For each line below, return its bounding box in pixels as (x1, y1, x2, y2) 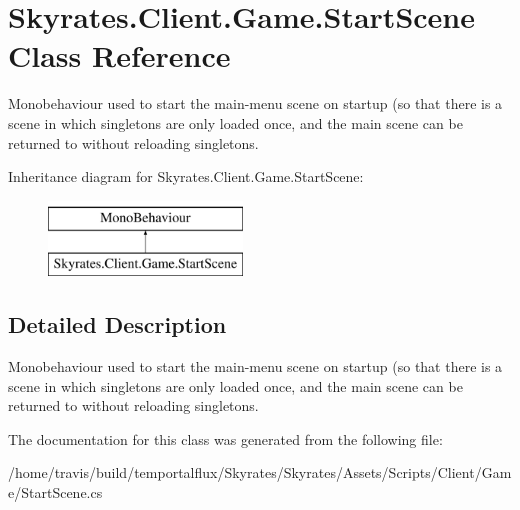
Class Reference (8, 35, 231, 76)
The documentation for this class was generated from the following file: (8, 428, 443, 449)
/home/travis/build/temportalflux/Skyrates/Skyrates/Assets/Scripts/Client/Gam (8, 462, 512, 483)
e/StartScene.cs (8, 482, 103, 503)
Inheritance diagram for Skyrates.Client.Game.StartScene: (8, 166, 364, 187)
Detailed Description (8, 309, 227, 340)
